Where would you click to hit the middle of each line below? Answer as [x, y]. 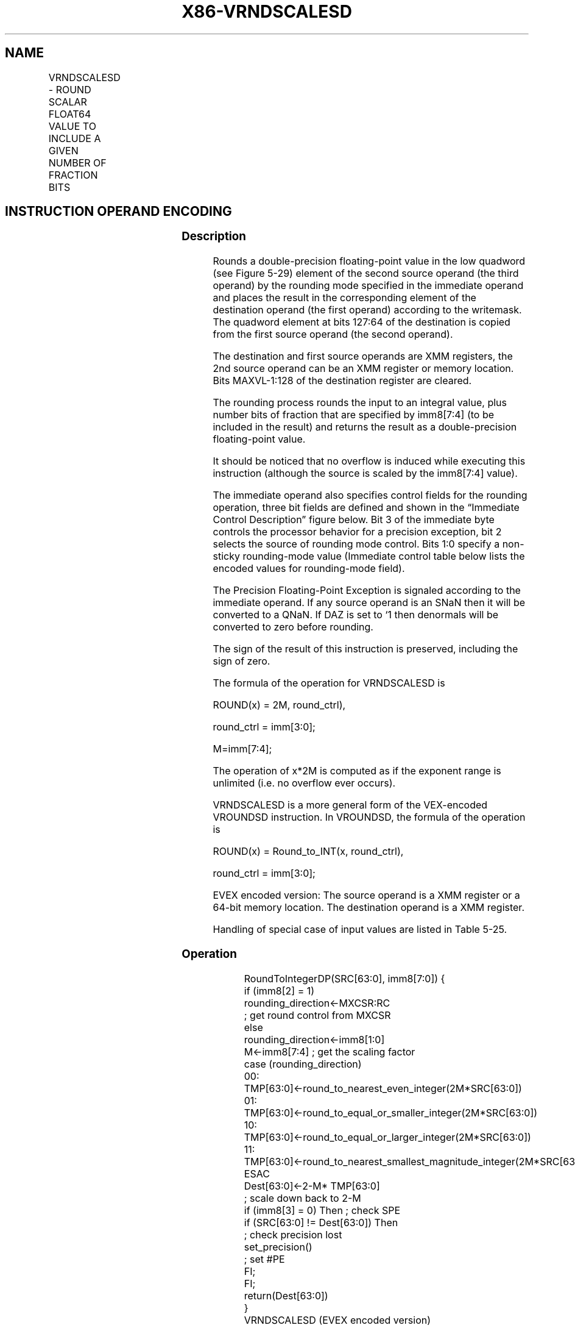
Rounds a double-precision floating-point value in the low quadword [369, 261]
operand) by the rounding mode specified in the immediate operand [368, 286]
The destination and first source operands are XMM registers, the [363, 356]
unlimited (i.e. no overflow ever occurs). [304, 783]
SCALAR [68, 102]
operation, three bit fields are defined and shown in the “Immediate [366, 508]
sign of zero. [242, 661]
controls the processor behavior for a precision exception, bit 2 [357, 532]
